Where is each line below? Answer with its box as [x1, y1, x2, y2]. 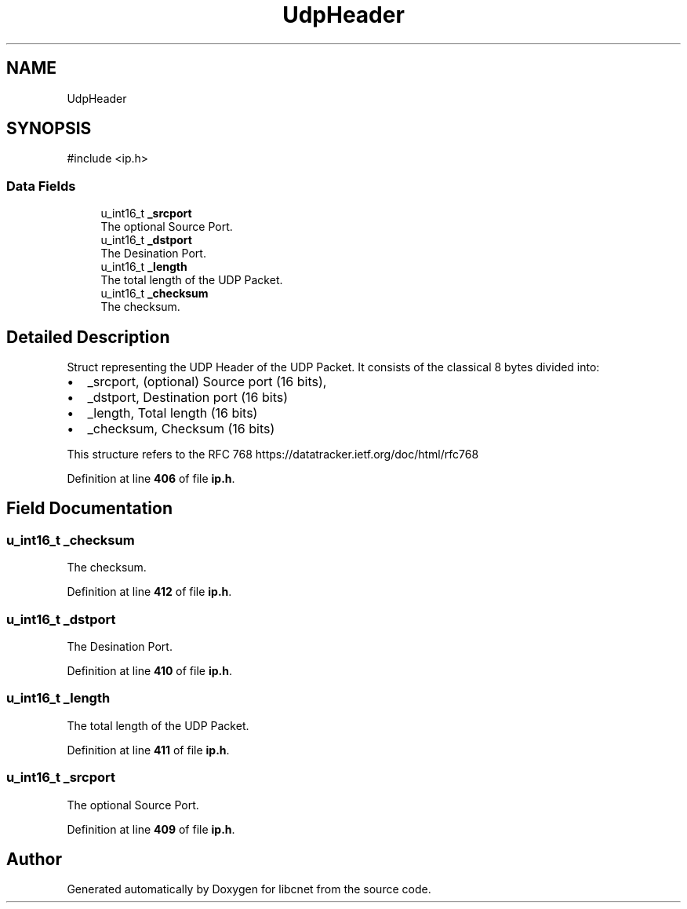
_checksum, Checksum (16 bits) [87, 421, 275, 437]
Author [6, 849, 62, 869]
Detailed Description [6, 327, 170, 347]
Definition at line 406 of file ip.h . [67, 472, 235, 486]
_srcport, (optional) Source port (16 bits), [87, 374, 327, 390]
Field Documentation [6, 498, 173, 519]
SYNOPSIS [6, 119, 92, 139]
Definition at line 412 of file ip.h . [67, 585, 232, 599]
